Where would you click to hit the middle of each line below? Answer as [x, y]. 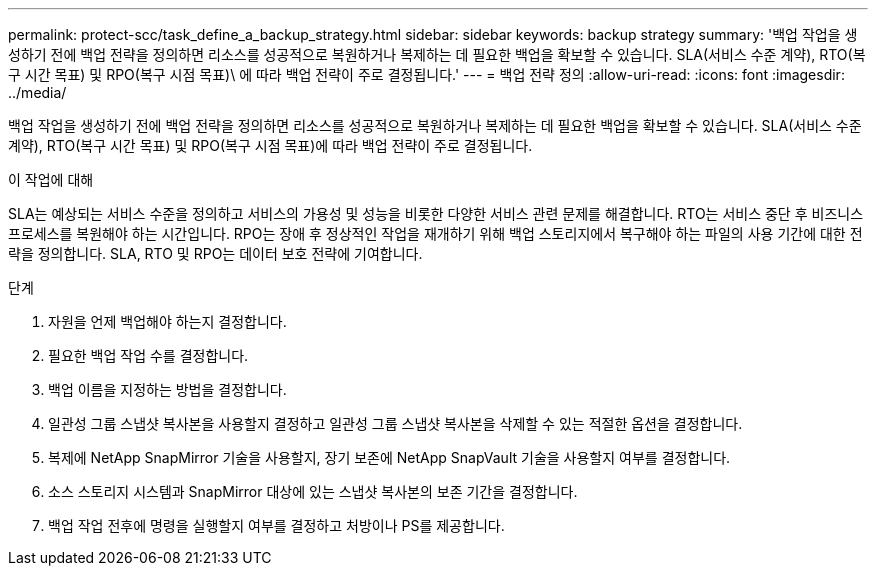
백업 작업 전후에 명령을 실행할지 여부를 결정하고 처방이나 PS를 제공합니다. [276, 525]
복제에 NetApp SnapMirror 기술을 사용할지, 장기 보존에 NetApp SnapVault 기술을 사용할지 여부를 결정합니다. [389, 457]
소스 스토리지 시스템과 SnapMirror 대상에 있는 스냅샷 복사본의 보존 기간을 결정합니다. [313, 491]
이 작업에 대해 [51, 179]
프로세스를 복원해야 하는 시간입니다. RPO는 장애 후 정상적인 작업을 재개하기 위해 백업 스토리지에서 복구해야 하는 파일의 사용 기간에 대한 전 [435, 233]
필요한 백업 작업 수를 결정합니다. [148, 355]
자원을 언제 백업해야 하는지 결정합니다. [167, 321]
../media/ [37, 92]
